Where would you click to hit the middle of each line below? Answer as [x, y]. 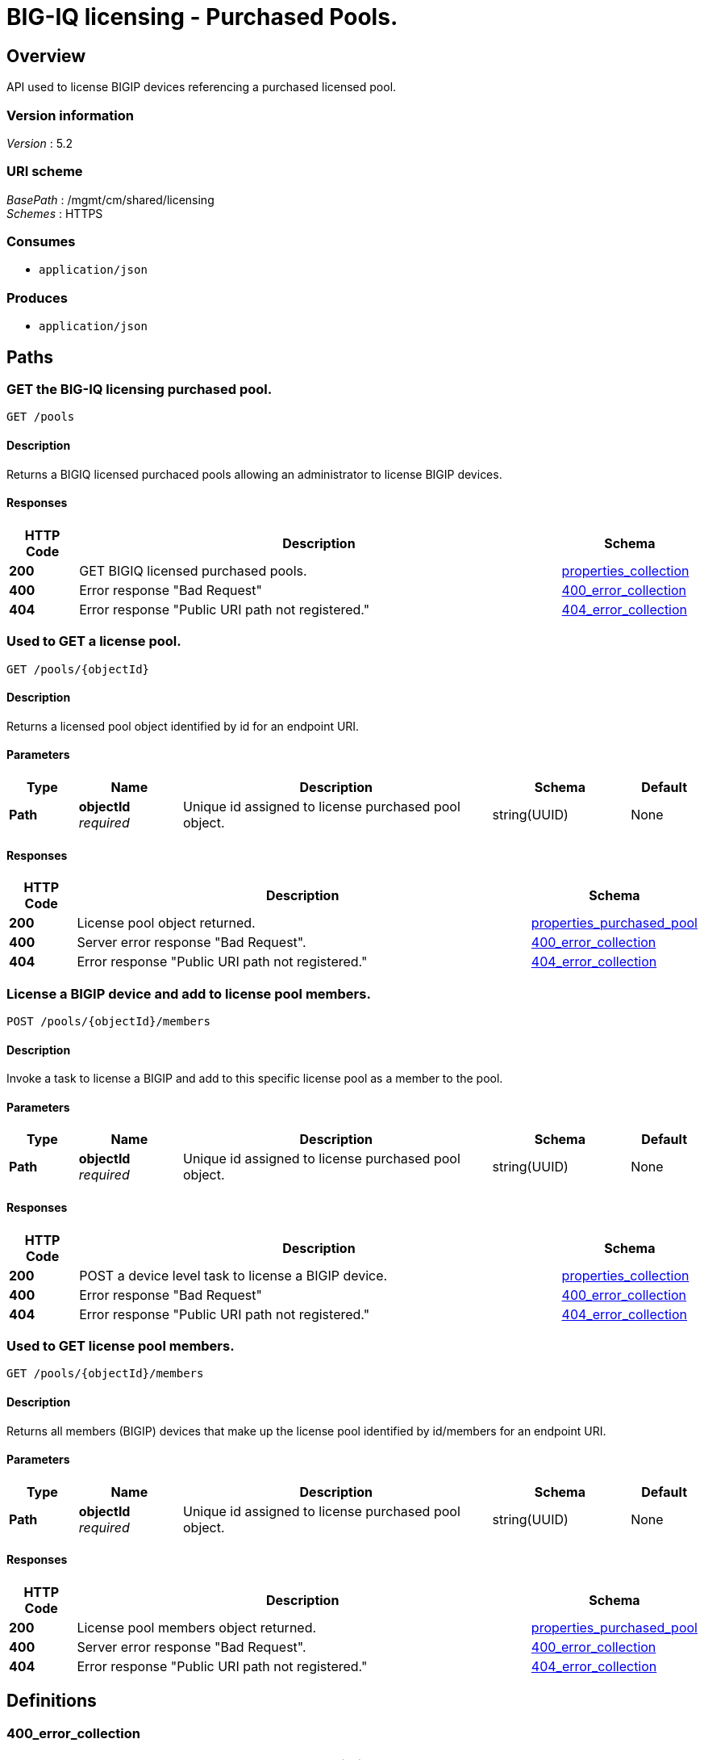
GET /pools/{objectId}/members [105, 1374]
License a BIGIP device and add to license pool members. [189, 993]
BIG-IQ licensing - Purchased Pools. [202, 17]
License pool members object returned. [197, 1628]
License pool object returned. [166, 923]
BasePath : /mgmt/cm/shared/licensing [110, 199]
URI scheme [45, 172]
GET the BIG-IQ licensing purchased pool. [140, 390]
